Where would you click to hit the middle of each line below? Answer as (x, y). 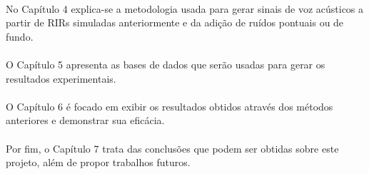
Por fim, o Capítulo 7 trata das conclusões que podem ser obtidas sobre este (172, 148)
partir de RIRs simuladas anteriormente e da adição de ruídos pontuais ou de (175, 22)
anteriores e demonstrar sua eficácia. (85, 120)
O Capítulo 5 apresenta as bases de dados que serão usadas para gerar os (166, 64)
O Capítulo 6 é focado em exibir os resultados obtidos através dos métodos (170, 106)
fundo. (20, 36)
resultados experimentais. (61, 78)
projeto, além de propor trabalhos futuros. (98, 162)
